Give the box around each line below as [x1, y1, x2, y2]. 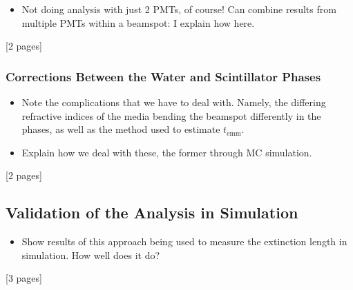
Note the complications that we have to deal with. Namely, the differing [21, 95, 326, 109]
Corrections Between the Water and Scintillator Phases [6, 68, 321, 85]
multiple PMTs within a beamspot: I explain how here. [21, 15, 255, 30]
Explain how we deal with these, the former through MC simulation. [21, 145, 312, 159]
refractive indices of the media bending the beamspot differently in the [21, 108, 321, 123]
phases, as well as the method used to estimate [21, 122, 220, 136]
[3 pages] [6, 271, 42, 285]
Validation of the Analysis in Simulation [6, 202, 298, 223]
